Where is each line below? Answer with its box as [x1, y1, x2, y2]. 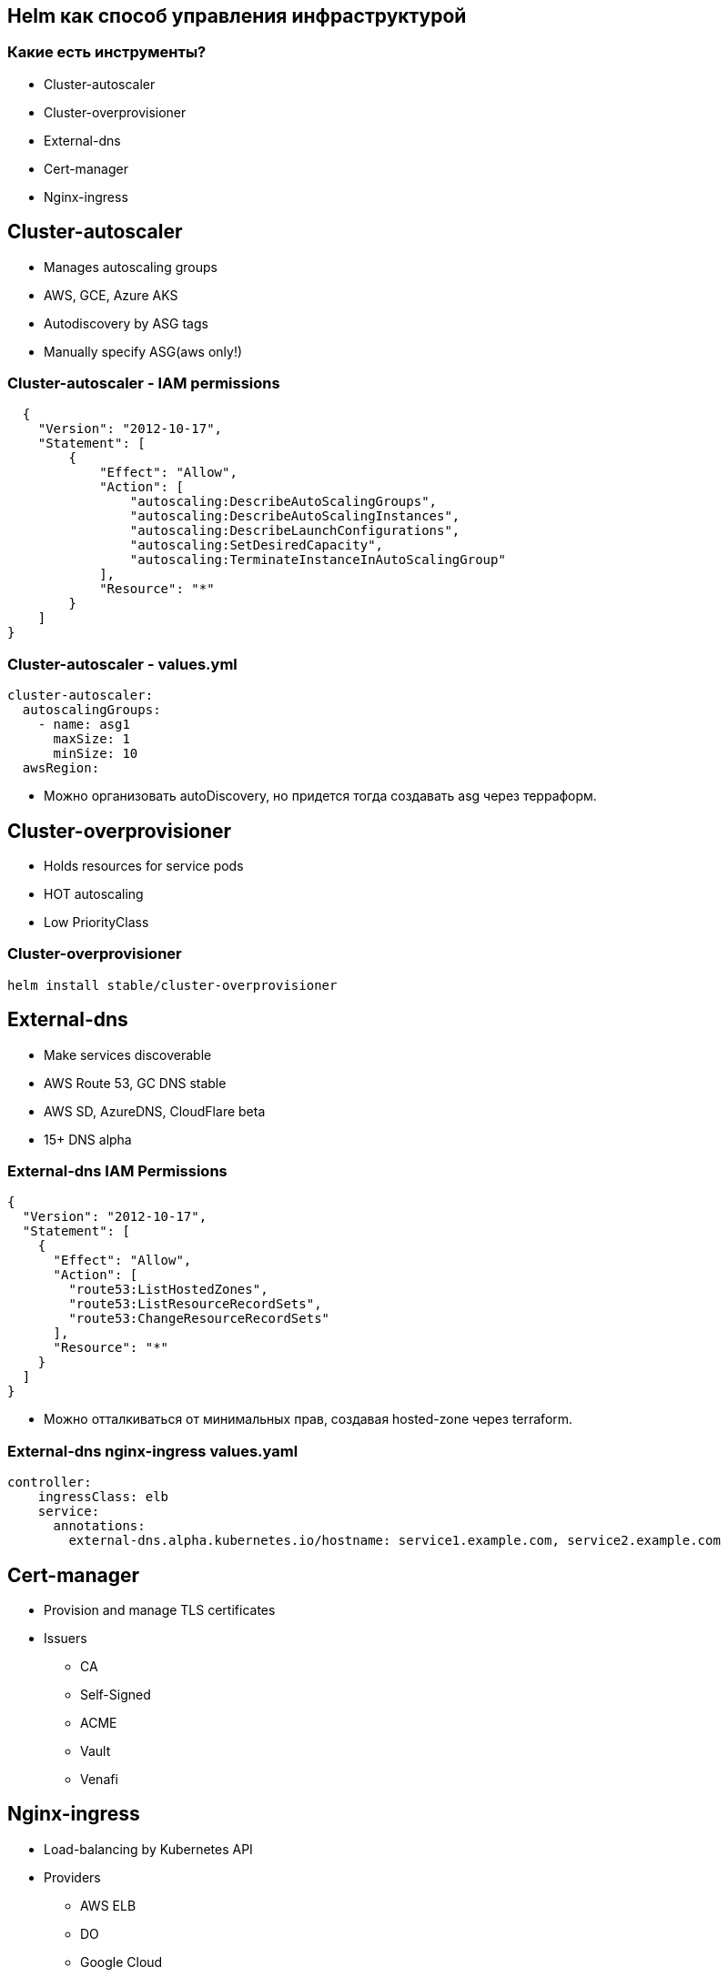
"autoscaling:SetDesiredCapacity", [129, 538, 384, 553]
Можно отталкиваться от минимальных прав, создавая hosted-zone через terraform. [44, 1411, 573, 1427]
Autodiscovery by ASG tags [44, 315, 208, 331]
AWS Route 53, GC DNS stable [44, 1074, 227, 1091]
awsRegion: [22, 761, 100, 776]
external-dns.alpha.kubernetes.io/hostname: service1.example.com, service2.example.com [68, 1533, 721, 1548]
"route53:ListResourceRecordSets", [68, 1296, 322, 1312]
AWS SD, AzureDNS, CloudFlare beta [44, 1103, 266, 1119]
